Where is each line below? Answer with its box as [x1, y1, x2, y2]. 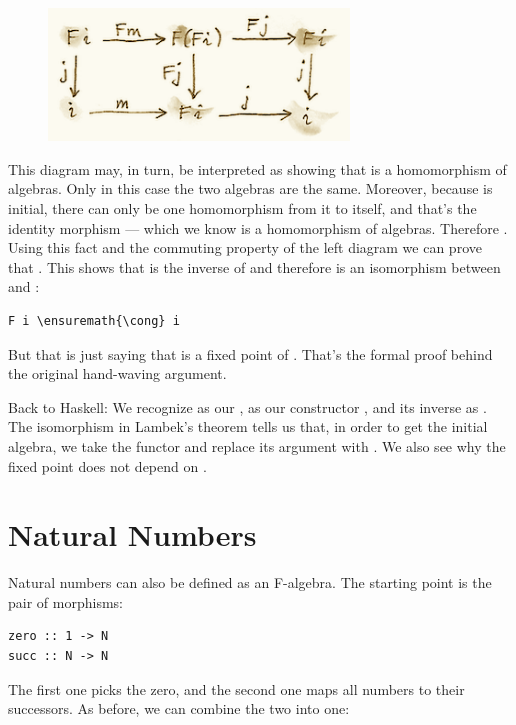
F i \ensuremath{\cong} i [8, 314, 180, 328]
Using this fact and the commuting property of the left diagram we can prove [8, 237, 482, 258]
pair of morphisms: [8, 591, 123, 612]
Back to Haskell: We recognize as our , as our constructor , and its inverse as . [8, 396, 487, 417]
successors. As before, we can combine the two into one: [8, 698, 350, 719]
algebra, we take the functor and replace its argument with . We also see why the [8, 435, 506, 456]
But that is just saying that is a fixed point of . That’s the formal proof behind [8, 343, 493, 364]
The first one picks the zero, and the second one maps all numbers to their [8, 678, 465, 699]
